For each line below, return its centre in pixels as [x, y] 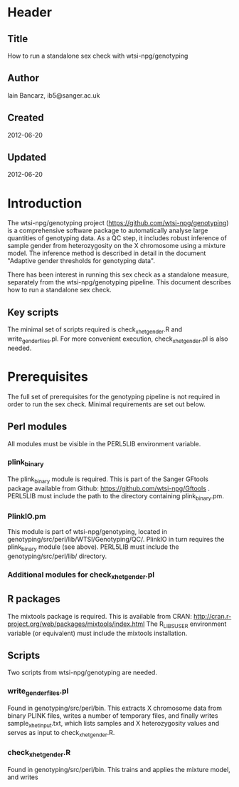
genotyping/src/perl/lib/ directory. [57, 556]
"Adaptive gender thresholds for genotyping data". [81, 261]
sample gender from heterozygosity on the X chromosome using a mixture [117, 246]
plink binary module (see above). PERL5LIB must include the [93, 547]
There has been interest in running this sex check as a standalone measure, [118, 274]
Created [26, 118]
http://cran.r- [212, 616]
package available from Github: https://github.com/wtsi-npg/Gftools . [108, 488]
